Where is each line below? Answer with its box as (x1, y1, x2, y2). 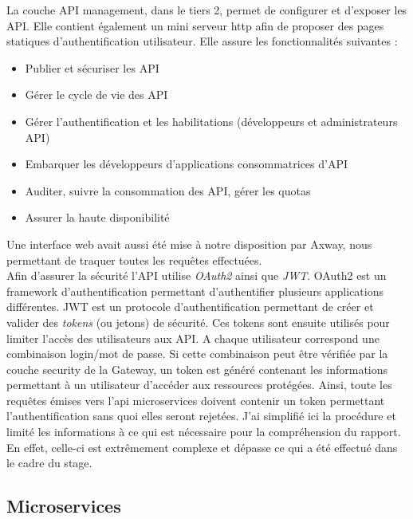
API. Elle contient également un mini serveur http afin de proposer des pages (6, 17, 384, 33)
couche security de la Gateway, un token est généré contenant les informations (6, 360, 388, 377)
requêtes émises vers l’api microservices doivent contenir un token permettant (6, 391, 385, 408)
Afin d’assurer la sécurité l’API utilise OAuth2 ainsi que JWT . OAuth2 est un (6, 267, 387, 284)
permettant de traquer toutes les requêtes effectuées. (6, 251, 262, 268)
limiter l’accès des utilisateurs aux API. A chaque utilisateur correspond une (6, 329, 380, 346)
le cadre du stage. (6, 454, 92, 471)
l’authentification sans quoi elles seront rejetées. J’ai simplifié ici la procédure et (6, 407, 396, 424)
